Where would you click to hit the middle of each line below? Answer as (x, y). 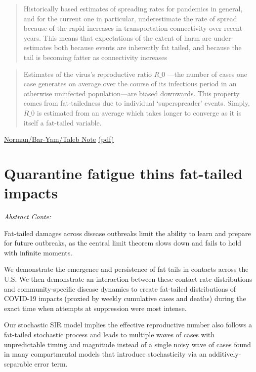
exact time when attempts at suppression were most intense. (95, 308)
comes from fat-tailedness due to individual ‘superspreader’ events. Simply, (137, 103)
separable (18, 363)
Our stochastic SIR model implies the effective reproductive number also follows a (128, 325)
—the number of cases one (207, 74)
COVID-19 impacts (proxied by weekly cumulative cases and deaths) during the (125, 298)
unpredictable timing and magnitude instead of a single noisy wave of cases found (128, 344)
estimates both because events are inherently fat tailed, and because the (132, 47)
